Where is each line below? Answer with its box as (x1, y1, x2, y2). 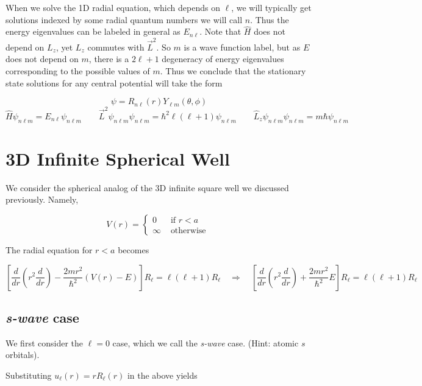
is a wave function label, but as (184, 40, 301, 53)
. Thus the (250, 13, 289, 26)
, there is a (88, 52, 129, 65)
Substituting (5, 368, 52, 381)
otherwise (170, 226, 206, 235)
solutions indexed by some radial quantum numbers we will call (5, 13, 243, 26)
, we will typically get (231, 1, 312, 13)
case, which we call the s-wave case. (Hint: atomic (112, 336, 299, 349)
